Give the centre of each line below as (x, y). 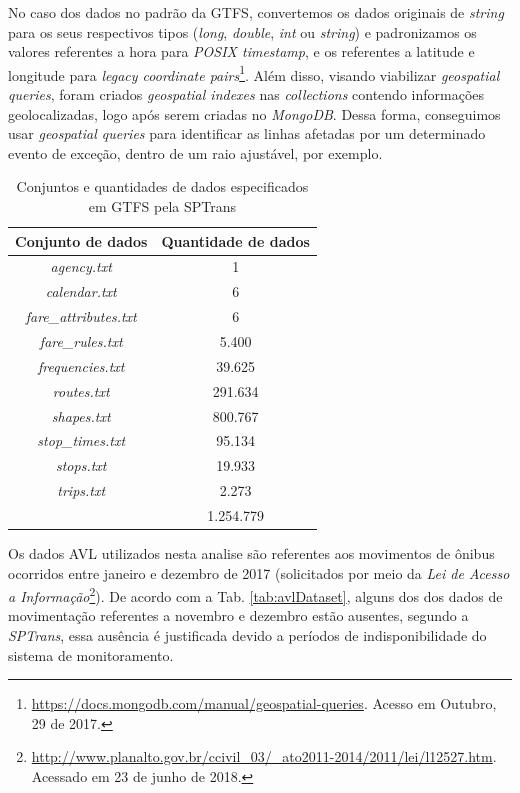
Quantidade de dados (235, 240)
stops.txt (81, 465)
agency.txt (81, 266)
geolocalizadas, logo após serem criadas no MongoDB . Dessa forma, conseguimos (254, 113)
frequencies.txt (81, 365)
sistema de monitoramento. (91, 654)
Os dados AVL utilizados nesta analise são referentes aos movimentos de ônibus (251, 552)
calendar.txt (81, 291)
